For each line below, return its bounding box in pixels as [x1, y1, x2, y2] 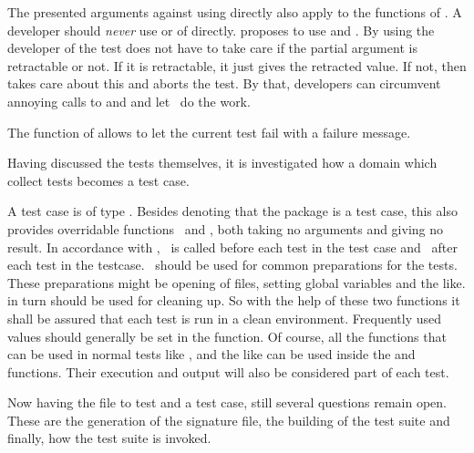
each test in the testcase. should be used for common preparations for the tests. [7, 255, 458, 274]
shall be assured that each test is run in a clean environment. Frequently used [7, 308, 442, 327]
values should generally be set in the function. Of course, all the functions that [7, 326, 447, 345]
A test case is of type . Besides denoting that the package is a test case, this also [7, 201, 458, 221]
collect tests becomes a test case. [7, 170, 190, 190]
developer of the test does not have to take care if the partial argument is [7, 38, 417, 57]
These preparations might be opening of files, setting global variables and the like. [7, 273, 466, 292]
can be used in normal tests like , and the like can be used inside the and [7, 345, 416, 364]
